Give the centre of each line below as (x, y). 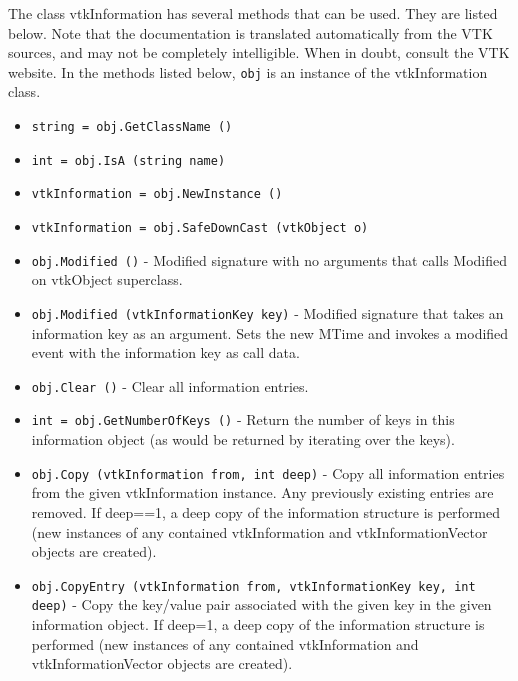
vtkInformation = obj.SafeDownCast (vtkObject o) (200, 228)
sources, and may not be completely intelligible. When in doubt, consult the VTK (259, 52)
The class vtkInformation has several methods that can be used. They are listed (253, 13)
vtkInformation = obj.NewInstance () (157, 194)
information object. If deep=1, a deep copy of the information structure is (258, 624)
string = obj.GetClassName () (132, 127)
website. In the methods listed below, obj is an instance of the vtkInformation (248, 71)
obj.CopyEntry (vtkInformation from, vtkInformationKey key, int (253, 586)
